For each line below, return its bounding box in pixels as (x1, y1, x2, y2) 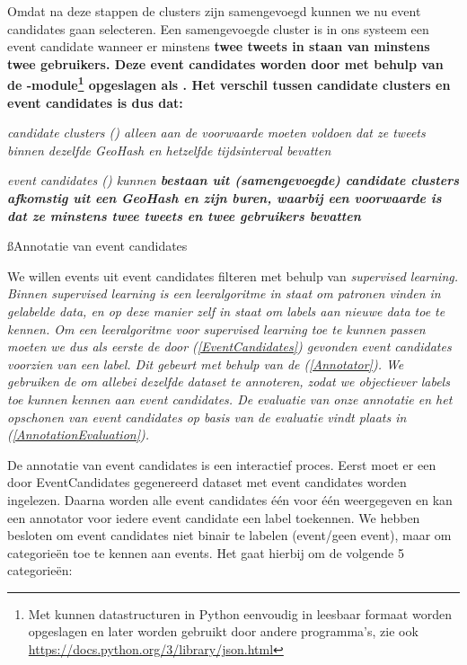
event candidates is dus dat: (7, 93, 183, 111)
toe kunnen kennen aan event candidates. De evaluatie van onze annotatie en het (7, 389, 453, 408)
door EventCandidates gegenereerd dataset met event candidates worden (7, 473, 407, 492)
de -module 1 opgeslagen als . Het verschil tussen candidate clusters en (7, 73, 451, 94)
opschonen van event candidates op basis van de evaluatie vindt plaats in (7, 407, 407, 426)
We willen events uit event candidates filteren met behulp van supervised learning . (7, 266, 458, 285)
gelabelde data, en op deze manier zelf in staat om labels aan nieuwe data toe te (7, 301, 445, 320)
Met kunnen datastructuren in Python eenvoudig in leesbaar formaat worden (28, 604, 452, 623)
